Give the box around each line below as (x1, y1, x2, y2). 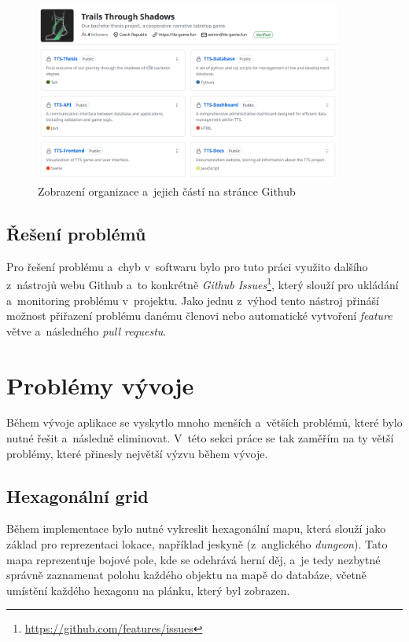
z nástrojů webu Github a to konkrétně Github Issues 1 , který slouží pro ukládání (6, 274, 399, 292)
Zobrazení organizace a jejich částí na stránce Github (38, 182, 296, 199)
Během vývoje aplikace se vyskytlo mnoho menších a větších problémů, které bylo (6, 414, 403, 431)
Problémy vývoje (6, 369, 194, 401)
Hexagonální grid (6, 483, 149, 508)
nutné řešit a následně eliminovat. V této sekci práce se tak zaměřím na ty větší (6, 430, 394, 446)
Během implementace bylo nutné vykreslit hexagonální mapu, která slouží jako (6, 520, 386, 537)
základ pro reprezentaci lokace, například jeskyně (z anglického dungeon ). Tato (6, 536, 388, 552)
